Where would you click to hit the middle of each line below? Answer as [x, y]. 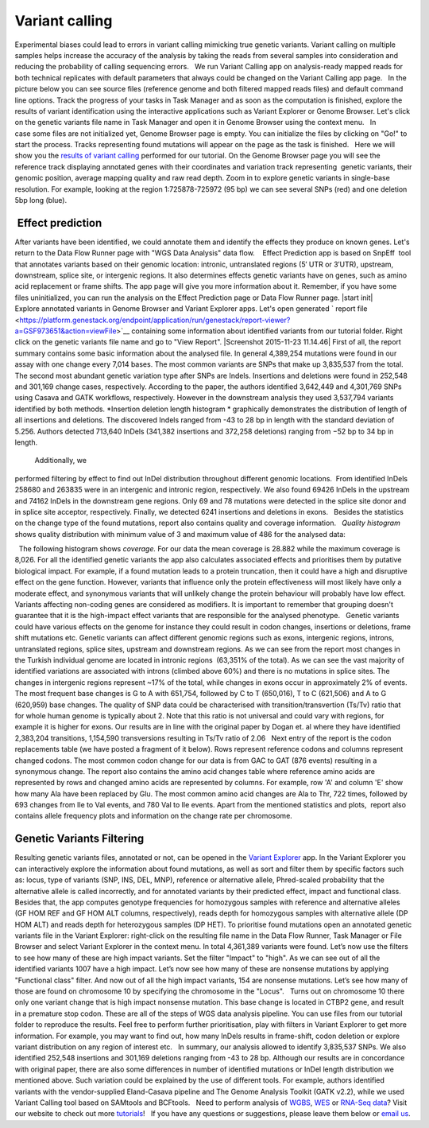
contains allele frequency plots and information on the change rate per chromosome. [154, 816]
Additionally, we [61, 461]
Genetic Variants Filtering [79, 839]
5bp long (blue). [41, 200]
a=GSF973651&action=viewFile [66, 331]
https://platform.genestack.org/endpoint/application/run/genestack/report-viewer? [155, 320]
